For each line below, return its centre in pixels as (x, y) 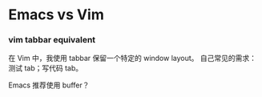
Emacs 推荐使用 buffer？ (49, 85)
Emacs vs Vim (56, 15)
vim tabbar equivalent (52, 40)
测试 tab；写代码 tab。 (46, 68)
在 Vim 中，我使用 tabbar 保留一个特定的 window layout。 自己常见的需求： (132, 59)
